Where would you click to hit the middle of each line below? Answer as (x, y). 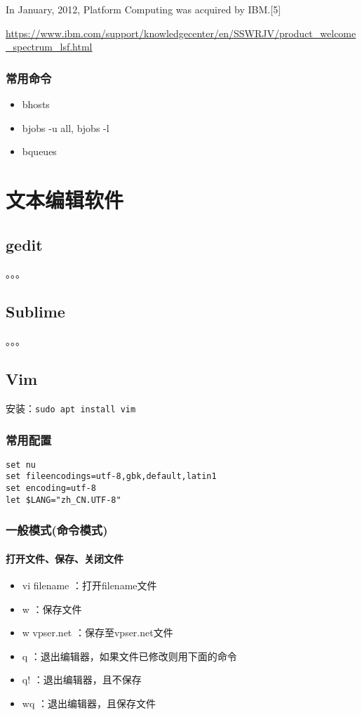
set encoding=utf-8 (51, 488)
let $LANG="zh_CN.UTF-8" (63, 500)
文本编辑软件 (65, 199)
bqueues (39, 151)
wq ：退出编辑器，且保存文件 (89, 703)
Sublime (35, 311)
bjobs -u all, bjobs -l (66, 127)
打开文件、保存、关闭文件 (65, 558)
